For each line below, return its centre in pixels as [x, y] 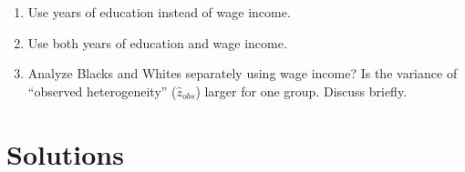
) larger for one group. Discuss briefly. [301, 91]
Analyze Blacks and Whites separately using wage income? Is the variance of [243, 73]
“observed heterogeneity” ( [102, 91]
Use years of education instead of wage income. [159, 12]
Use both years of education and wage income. [157, 42]
